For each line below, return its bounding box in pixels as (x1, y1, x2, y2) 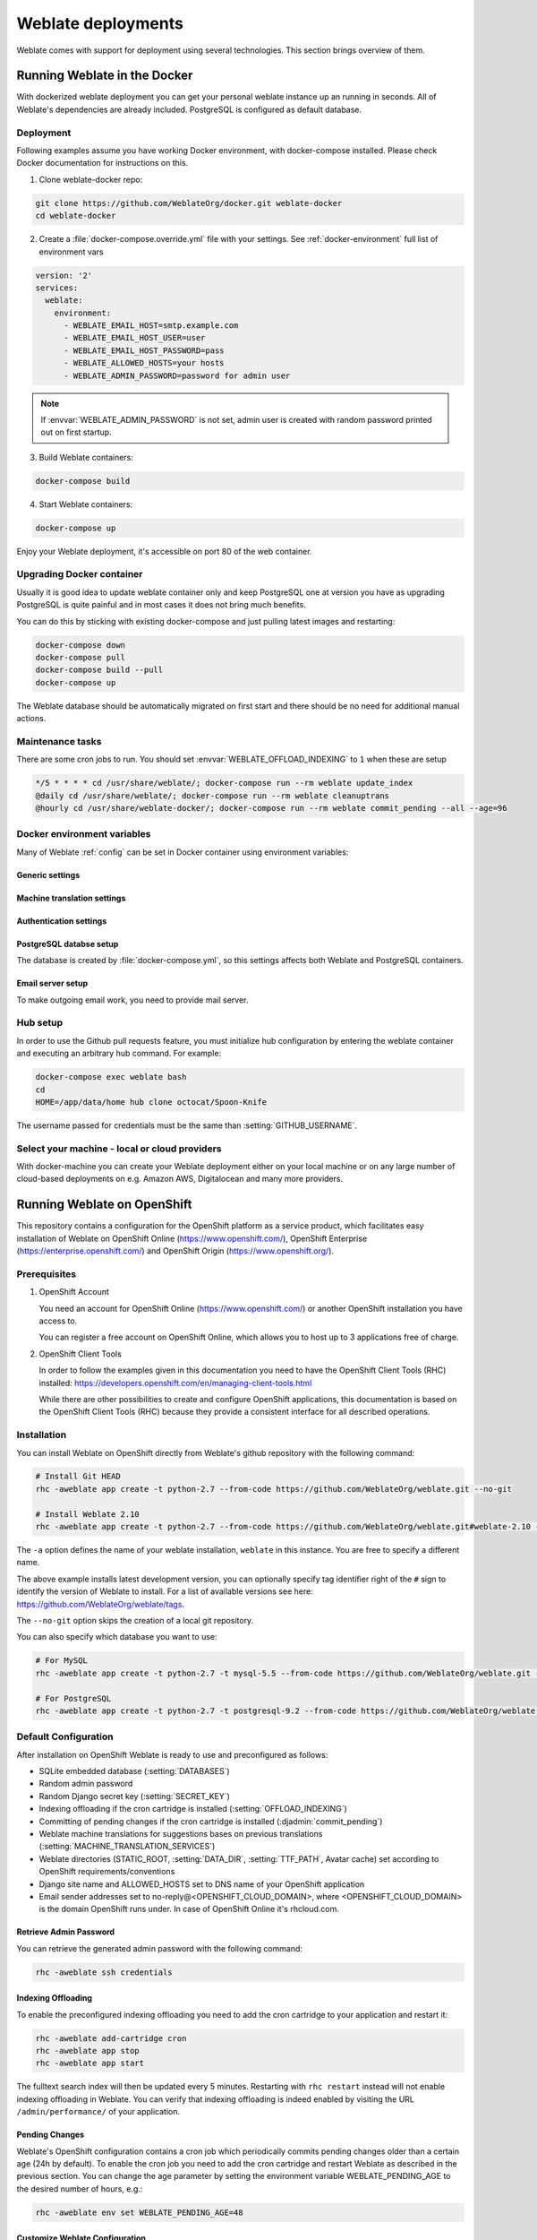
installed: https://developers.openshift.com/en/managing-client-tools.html (38, 1377, 312, 1388)
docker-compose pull (35, 652, 125, 663)
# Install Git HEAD (35, 1471, 121, 1482)
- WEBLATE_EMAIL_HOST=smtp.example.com (64, 321, 239, 331)
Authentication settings (16, 915, 107, 926)
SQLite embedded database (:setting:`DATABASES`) (38, 1766, 230, 1777)
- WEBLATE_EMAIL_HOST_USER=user (64, 332, 206, 343)
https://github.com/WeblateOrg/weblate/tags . (16, 1598, 185, 1609)
